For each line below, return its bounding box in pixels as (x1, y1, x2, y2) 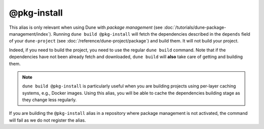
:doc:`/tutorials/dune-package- (163, 24, 226, 30)
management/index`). (9, 31, 52, 37)
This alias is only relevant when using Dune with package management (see (9, 24, 163, 30)
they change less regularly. (22, 97, 77, 103)
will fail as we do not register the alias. (9, 117, 86, 123)
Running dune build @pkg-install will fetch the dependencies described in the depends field (53, 31, 250, 37)
